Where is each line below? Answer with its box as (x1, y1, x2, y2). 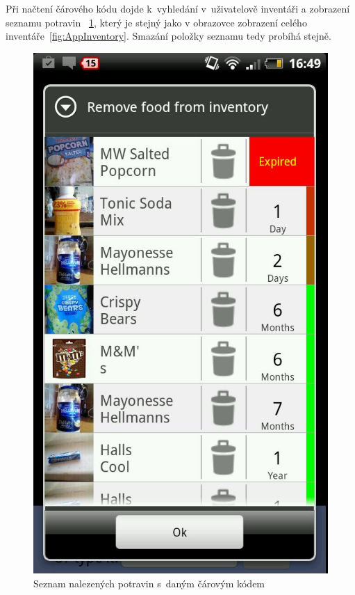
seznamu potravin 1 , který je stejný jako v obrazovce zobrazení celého (6, 15, 307, 29)
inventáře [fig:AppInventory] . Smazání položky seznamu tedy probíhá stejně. (6, 29, 331, 43)
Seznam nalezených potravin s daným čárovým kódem (33, 576, 265, 590)
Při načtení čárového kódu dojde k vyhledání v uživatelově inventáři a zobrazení (6, 1, 350, 15)
